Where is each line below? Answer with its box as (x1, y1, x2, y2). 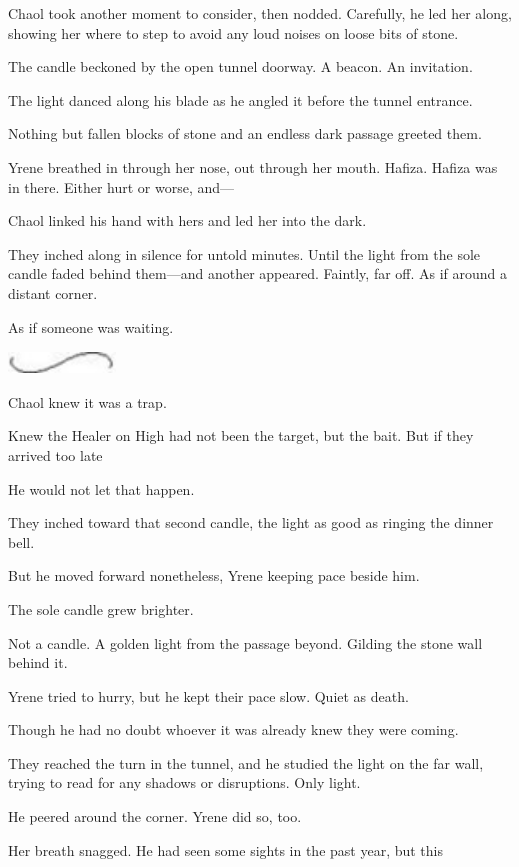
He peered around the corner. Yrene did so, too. (8, 806, 302, 827)
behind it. (8, 652, 68, 673)
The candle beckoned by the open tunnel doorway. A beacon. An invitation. (8, 56, 473, 77)
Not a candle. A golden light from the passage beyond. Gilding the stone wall (8, 632, 483, 653)
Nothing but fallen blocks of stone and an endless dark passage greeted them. (8, 123, 482, 144)
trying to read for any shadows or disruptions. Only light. (8, 772, 361, 793)
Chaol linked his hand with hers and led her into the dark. (8, 210, 367, 231)
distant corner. (8, 282, 98, 303)
